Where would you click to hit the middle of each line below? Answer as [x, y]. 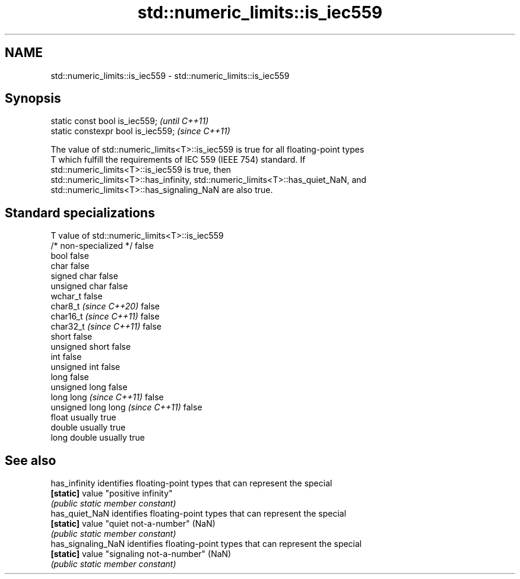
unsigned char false [89, 286]
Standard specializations [80, 213]
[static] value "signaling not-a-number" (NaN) [141, 554]
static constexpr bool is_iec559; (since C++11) [140, 131]
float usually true [83, 417]
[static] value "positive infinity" [112, 493]
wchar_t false [77, 296]
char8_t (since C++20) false [105, 306]
